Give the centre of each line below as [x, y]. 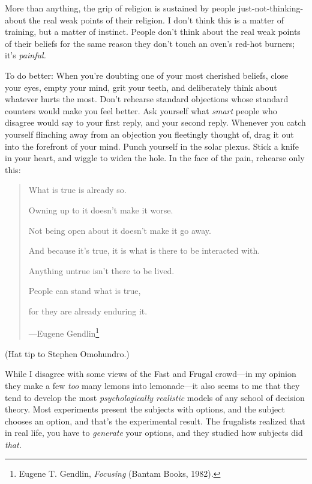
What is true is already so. [77, 190]
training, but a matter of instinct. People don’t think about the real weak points [153, 32]
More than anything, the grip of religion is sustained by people [120, 8]
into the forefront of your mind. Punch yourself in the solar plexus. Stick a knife [152, 146]
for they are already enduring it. [88, 311]
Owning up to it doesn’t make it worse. [101, 210]
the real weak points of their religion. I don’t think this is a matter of [157, 20]
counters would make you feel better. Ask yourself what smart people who [141, 110]
